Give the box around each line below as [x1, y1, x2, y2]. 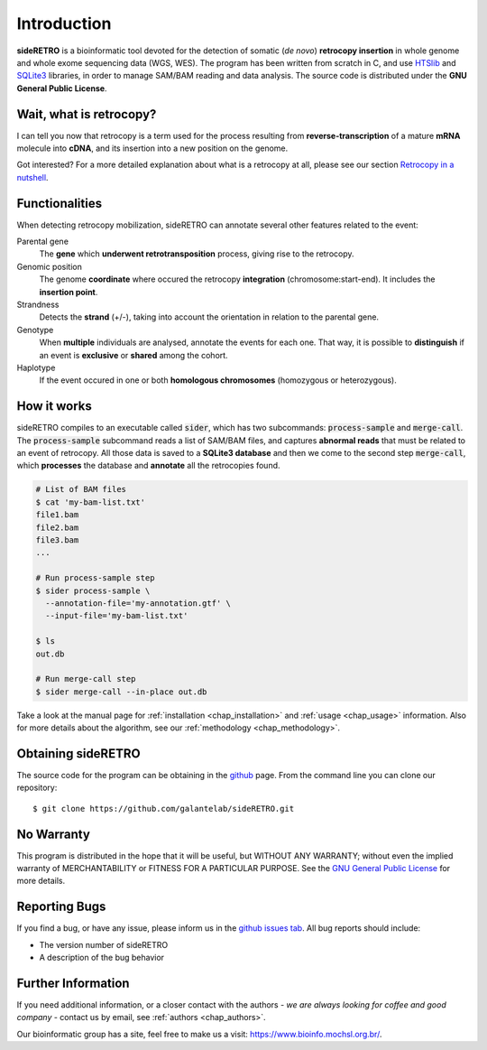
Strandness [16, 299, 60, 311]
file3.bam [35, 535, 79, 545]
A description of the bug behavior [39, 952, 165, 963]
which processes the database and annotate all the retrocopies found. [16, 460, 280, 471]
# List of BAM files [35, 484, 126, 495]
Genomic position [16, 261, 83, 272]
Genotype [16, 324, 54, 335]
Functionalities [16, 195, 103, 211]
